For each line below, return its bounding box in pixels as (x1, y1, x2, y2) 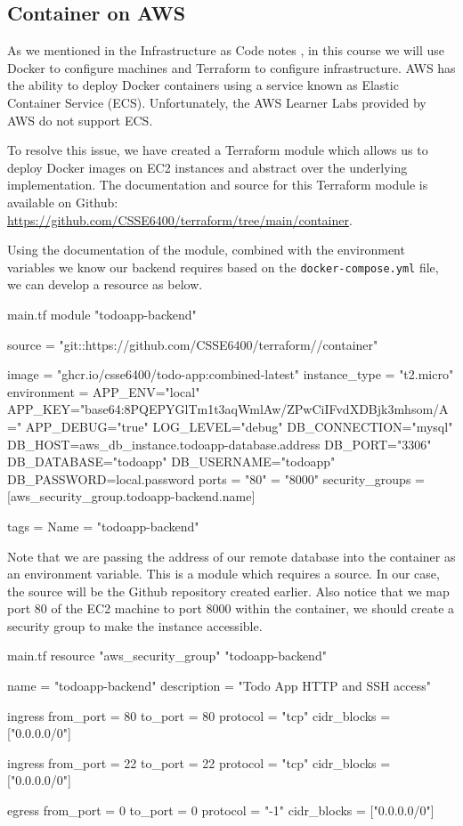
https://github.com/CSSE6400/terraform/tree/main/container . (7, 210, 353, 229)
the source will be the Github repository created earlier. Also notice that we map (7, 581, 450, 600)
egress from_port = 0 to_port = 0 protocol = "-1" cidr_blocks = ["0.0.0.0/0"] (7, 801, 435, 820)
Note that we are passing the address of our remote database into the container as (7, 547, 456, 565)
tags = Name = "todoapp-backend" (7, 516, 199, 535)
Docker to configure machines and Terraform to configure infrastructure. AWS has (7, 58, 456, 77)
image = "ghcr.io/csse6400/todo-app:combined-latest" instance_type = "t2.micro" (7, 365, 454, 384)
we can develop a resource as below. (7, 275, 203, 294)
